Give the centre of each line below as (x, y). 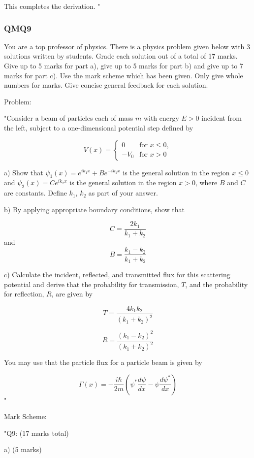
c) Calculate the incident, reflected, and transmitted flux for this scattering (117, 274)
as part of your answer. (123, 193)
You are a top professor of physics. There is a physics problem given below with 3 (127, 46)
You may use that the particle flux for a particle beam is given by (103, 362)
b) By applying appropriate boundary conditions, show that (94, 209)
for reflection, (24, 294)
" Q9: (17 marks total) (36, 433)
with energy (161, 118)
